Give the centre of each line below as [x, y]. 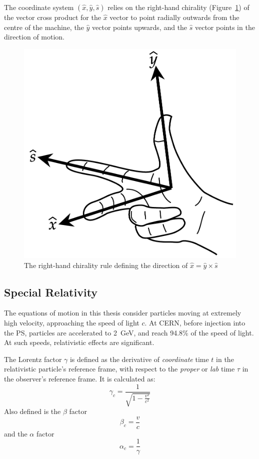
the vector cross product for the [52, 17]
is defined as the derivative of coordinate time [139, 359]
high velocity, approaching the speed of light [72, 323]
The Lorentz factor [33, 359]
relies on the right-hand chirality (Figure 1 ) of [178, 7]
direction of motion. [34, 37]
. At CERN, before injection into [195, 323]
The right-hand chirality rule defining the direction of [106, 265]
